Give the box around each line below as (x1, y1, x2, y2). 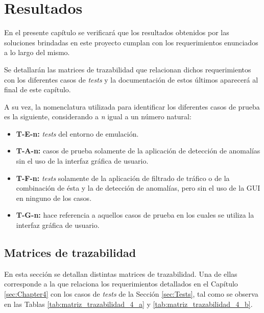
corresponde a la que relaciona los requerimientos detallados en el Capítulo (4, 278, 238, 289)
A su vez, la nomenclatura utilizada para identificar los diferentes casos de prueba (4, 101, 260, 112)
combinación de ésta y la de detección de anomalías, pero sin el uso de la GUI (16, 182, 260, 193)
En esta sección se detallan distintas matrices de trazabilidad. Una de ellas (4, 268, 237, 279)
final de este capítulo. (4, 84, 71, 95)
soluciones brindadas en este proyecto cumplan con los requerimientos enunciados (4, 37, 258, 47)
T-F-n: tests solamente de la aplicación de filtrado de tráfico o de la (16, 172, 230, 183)
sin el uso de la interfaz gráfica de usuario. (16, 155, 149, 166)
